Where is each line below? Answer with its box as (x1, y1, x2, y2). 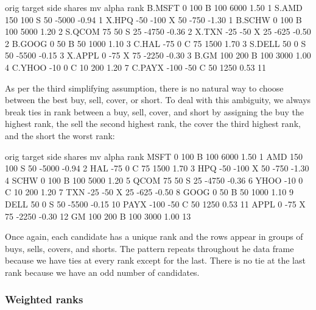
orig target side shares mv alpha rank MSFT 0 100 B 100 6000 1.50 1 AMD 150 (5, 150, 303, 162)
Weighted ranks (5, 292, 83, 307)
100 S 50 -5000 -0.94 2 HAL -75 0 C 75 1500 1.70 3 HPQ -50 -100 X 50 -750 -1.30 (5, 162, 309, 175)
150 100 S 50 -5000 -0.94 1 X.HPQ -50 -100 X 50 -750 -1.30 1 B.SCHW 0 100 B (5, 13, 302, 26)
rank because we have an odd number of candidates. (5, 265, 200, 278)
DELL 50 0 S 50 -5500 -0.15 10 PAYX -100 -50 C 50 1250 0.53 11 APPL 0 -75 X (5, 197, 306, 210)
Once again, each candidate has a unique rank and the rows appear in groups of (5, 230, 303, 243)
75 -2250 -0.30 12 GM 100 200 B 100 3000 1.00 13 (5, 209, 191, 222)
